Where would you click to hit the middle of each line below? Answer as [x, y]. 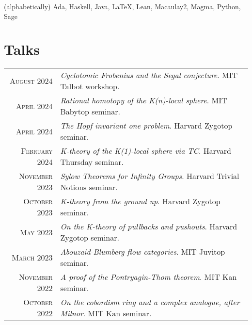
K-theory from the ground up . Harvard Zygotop [140, 201]
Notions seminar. [89, 187]
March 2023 [32, 257]
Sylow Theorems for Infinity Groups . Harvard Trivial [150, 176]
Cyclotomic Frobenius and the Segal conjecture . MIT [149, 75]
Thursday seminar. [92, 162]
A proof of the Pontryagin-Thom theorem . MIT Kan [149, 277]
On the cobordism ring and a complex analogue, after [150, 302]
